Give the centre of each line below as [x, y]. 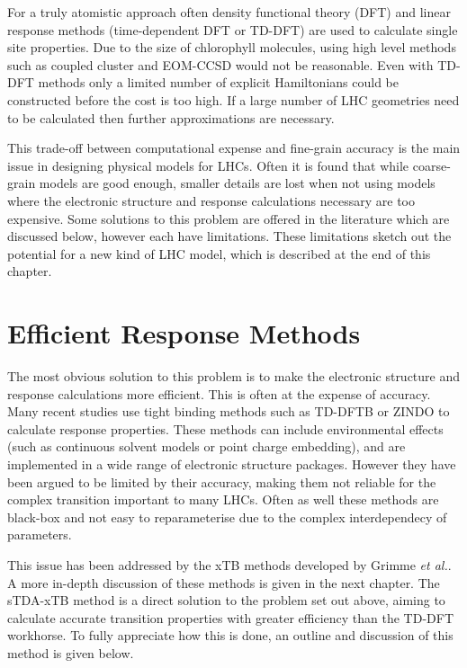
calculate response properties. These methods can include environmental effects [225, 428]
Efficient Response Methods [184, 333]
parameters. [40, 534]
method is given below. [71, 652]
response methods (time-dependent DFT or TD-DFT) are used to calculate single [233, 29]
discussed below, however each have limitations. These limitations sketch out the [229, 236]
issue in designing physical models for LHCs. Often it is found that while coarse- [229, 165]
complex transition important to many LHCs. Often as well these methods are [223, 499]
